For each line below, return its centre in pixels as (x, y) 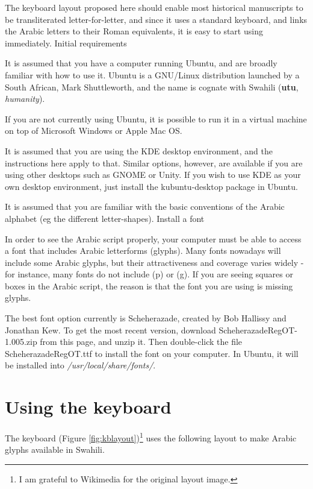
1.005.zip (21, 342)
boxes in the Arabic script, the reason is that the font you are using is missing (149, 286)
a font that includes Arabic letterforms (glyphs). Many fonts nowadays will (143, 251)
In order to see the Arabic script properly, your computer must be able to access (153, 238)
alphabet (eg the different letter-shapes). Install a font (105, 218)
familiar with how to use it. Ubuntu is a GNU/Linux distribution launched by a (152, 74)
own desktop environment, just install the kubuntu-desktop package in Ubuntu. (151, 186)
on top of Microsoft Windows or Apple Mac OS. (94, 131)
